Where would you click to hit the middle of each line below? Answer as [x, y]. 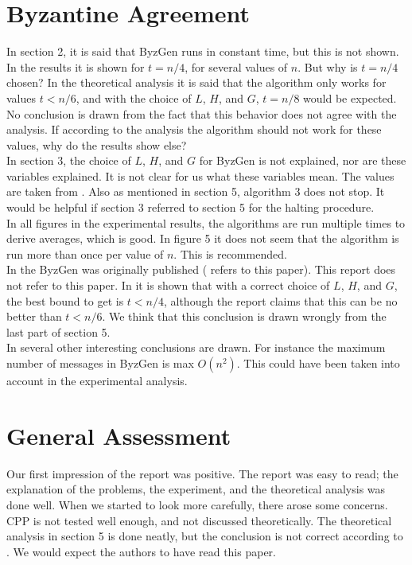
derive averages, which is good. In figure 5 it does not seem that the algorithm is [203, 238]
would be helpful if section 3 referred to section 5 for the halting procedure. [190, 207]
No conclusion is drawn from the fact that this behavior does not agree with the [202, 113]
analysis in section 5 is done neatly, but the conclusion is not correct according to [205, 536]
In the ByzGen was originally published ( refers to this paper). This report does [201, 269]
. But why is [328, 66]
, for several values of [236, 66]
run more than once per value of [85, 253]
